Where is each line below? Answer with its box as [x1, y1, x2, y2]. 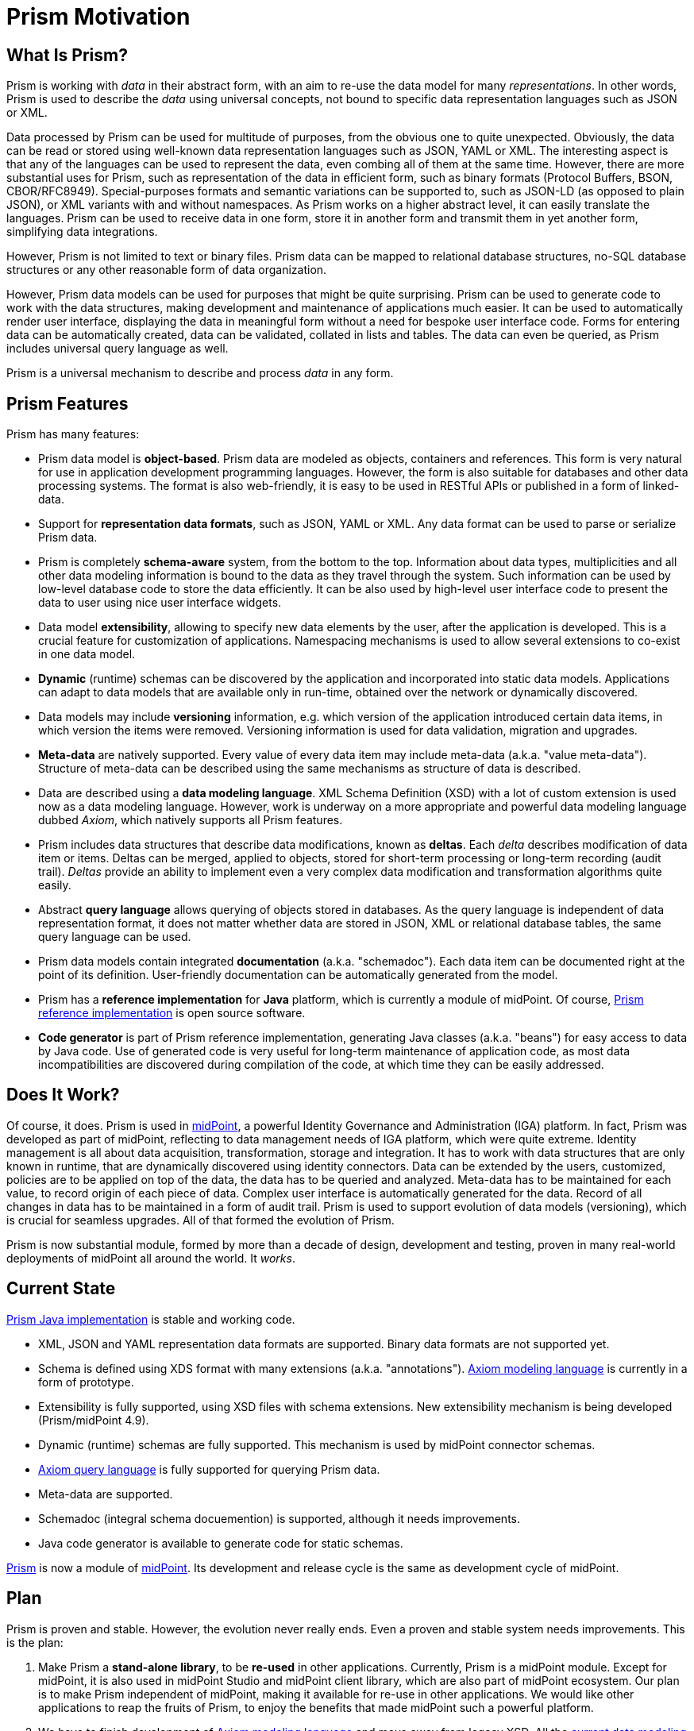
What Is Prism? [6, 44, 128, 65]
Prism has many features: [6, 427, 140, 441]
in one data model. [38, 647, 136, 661]
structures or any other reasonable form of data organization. [6, 263, 327, 277]
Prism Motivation [6, 3, 191, 30]
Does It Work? [6, 1085, 120, 1105]
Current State [6, 1278, 116, 1299]
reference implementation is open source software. [38, 1006, 306, 1020]
